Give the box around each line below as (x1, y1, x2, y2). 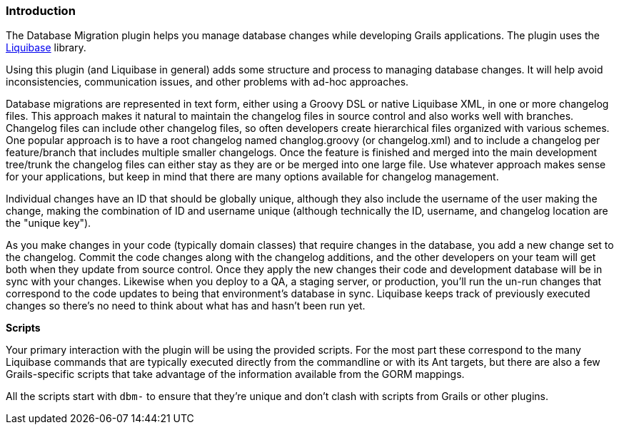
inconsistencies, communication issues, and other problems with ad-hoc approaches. (6, 76, 409, 88)
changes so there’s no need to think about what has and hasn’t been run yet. (6, 300, 366, 312)
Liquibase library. (6, 41, 86, 54)
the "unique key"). (6, 217, 91, 230)
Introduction (6, 4, 76, 18)
